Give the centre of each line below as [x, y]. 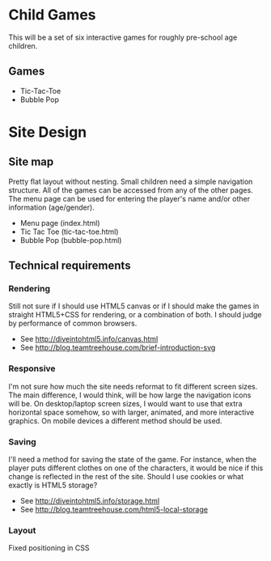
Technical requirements [70, 266]
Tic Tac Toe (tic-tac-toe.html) [69, 232]
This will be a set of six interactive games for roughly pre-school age [123, 37]
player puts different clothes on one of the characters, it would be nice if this [136, 468]
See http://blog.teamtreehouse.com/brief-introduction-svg [118, 348]
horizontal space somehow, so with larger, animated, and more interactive [131, 412]
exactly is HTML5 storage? [53, 485]
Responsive [32, 368]
